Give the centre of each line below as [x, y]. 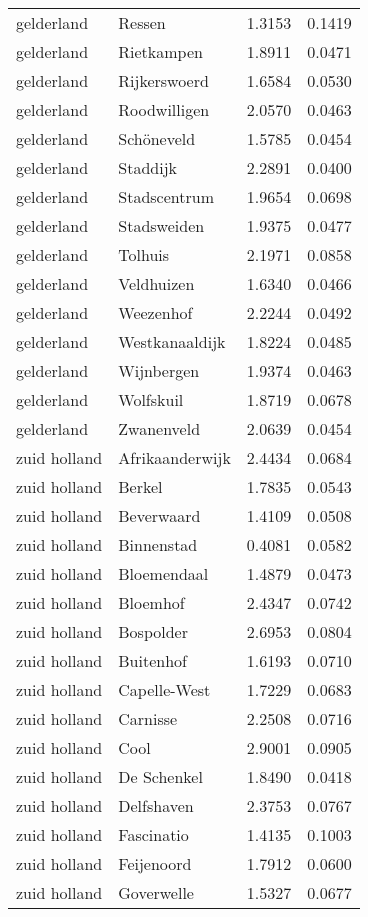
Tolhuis [144, 254]
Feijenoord [155, 863]
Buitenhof [152, 660]
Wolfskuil [151, 399]
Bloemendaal [163, 573]
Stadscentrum [166, 196]
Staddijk [147, 167]
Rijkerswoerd [163, 80]
